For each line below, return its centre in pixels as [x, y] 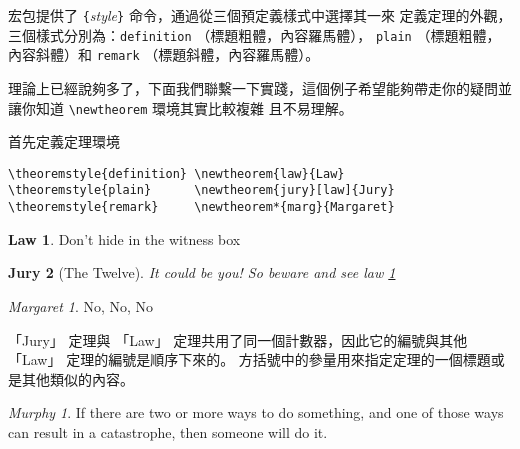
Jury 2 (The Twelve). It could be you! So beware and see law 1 [202, 272]
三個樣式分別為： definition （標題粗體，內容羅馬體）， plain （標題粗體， [254, 34]
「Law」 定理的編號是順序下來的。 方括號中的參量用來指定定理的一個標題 [249, 359]
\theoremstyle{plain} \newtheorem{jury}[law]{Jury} [201, 190]
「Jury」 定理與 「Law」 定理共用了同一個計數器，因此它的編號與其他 [238, 339]
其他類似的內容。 [77, 378]
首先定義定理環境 [64, 141]
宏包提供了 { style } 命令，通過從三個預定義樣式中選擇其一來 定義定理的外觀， [260, 15]
